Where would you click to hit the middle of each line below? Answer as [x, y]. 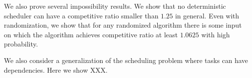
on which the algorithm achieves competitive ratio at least [91, 34]
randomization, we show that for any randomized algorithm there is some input [123, 25]
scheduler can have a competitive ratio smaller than [81, 15]
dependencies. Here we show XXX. [56, 70]
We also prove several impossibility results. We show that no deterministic [115, 6]
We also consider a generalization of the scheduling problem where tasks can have [126, 60]
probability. [21, 44]
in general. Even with [207, 15]
